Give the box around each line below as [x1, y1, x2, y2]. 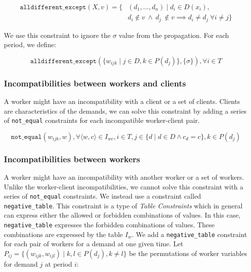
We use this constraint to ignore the [4, 30, 111, 40]
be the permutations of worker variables [129, 248, 247, 258]
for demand [4, 258, 38, 269]
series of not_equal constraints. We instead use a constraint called [4, 191, 201, 201]
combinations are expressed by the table [4, 229, 123, 239]
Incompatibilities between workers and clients [4, 77, 186, 89]
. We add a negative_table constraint [131, 229, 247, 239]
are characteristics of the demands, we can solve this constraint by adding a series [4, 105, 247, 116]
